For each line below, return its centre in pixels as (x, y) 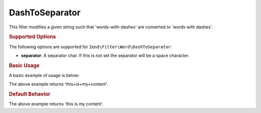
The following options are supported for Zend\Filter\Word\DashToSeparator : (91, 47)
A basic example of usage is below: (44, 75)
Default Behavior (30, 94)
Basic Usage (24, 65)
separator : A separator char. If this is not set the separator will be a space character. (105, 55)
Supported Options (32, 37)
